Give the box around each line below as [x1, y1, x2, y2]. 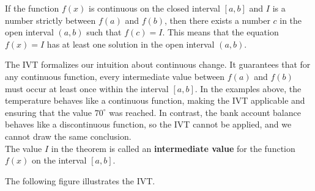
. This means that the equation [162, 26, 279, 38]
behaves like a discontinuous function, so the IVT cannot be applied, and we [5, 118, 292, 131]
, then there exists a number [165, 13, 270, 26]
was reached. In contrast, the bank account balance [109, 106, 301, 118]
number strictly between [5, 13, 96, 26]
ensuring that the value [5, 106, 92, 118]
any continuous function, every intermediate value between [5, 70, 225, 82]
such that [86, 26, 122, 38]
